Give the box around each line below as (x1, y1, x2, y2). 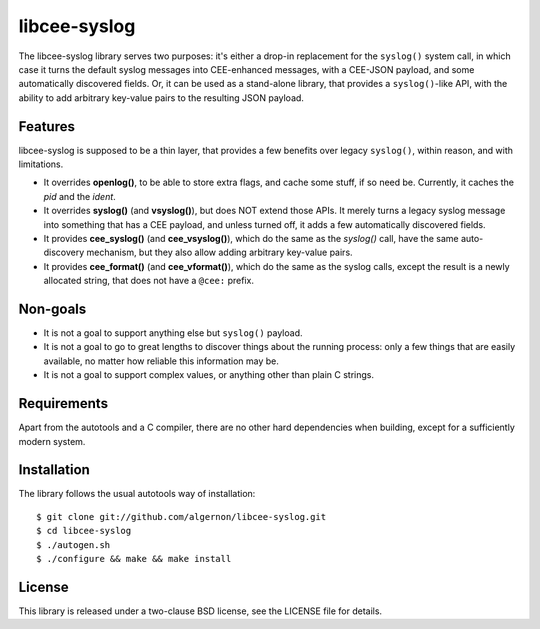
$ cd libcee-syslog (36, 525, 132, 537)
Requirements (18, 395, 109, 412)
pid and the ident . (43, 190, 117, 202)
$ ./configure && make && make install (36, 553, 232, 564)
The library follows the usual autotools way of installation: (18, 488, 256, 500)
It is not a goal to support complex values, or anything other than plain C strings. (43, 369, 375, 381)
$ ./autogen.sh (36, 539, 111, 550)
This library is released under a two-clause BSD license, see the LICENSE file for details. (18, 605, 383, 617)
